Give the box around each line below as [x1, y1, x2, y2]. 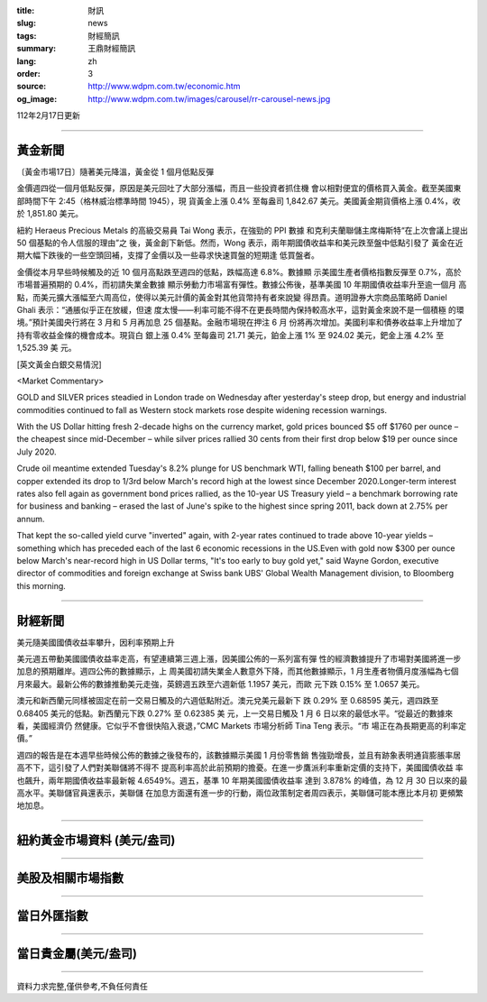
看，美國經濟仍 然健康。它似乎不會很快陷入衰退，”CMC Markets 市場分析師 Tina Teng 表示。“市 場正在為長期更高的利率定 [16, 721, 466, 731]
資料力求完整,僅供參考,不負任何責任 [16, 980, 149, 991]
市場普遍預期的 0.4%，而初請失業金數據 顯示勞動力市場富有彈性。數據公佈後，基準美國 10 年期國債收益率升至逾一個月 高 [16, 280, 467, 290]
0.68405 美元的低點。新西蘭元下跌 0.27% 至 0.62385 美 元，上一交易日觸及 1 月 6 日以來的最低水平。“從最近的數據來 [16, 708, 454, 719]
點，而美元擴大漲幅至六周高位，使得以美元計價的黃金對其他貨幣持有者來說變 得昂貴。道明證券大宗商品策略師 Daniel [16, 291, 448, 302]
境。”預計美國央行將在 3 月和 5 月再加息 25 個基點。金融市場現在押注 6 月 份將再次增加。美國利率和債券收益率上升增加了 [16, 317, 464, 328]
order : [16, 68, 41, 78]
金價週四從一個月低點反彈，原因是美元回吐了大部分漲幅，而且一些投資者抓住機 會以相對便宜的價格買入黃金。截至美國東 [16, 183, 462, 194]
